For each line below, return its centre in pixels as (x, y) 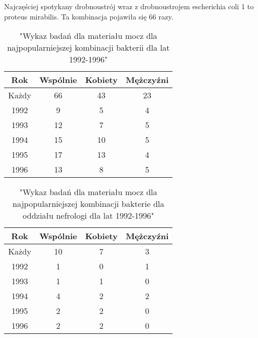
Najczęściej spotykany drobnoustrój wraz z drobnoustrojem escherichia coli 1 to (129, 6)
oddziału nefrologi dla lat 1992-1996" (89, 216)
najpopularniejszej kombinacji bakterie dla (88, 204)
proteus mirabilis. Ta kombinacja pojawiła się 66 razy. (89, 16)
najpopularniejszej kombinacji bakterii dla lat (88, 48)
